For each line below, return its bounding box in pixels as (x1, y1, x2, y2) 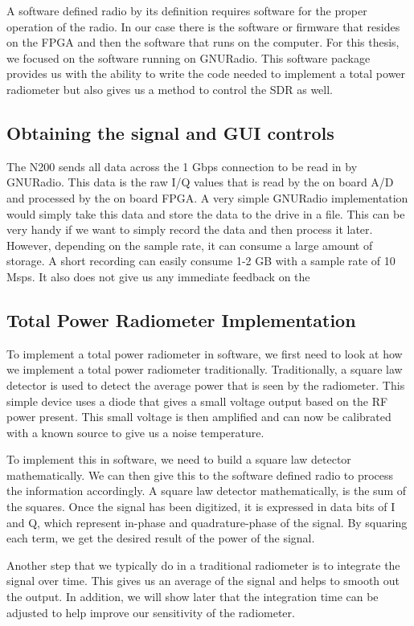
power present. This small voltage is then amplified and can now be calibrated (6, 408, 391, 425)
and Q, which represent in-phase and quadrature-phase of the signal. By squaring (6, 513, 408, 530)
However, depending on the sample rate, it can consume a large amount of (6, 236, 373, 253)
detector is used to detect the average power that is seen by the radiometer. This (6, 376, 405, 393)
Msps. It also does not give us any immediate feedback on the (6, 268, 310, 284)
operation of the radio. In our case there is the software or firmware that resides (6, 18, 400, 35)
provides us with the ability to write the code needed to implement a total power (6, 65, 406, 82)
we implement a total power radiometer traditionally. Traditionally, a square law (6, 361, 403, 378)
